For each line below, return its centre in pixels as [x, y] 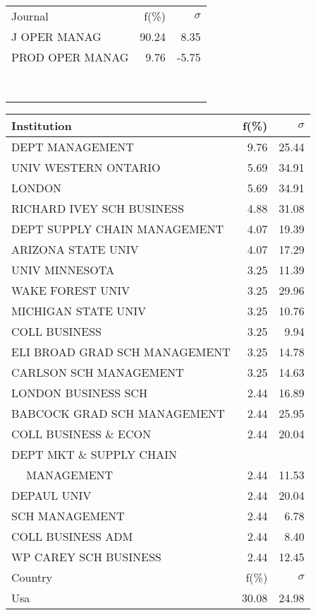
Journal [30, 16]
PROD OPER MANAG [70, 57]
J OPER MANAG [56, 36]
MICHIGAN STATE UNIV [79, 311]
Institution [42, 125]
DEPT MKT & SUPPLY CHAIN [94, 454]
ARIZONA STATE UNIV [75, 249]
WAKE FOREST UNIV [71, 290]
